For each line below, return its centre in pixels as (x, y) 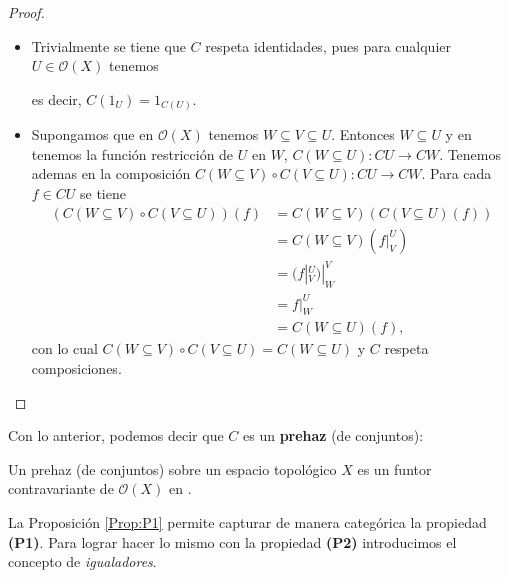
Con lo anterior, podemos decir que (116, 435)
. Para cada (456, 173)
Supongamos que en (92, 134)
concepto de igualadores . (82, 561)
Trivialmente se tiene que (108, 45)
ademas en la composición (111, 173)
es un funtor (394, 468)
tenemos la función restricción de (132, 153)
